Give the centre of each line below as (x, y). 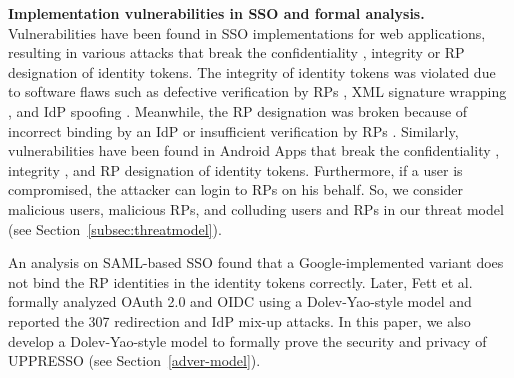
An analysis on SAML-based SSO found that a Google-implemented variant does (256, 262)
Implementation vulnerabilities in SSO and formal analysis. (216, 13)
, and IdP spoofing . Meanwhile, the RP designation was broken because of (238, 110)
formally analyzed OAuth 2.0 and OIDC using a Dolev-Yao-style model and (240, 301)
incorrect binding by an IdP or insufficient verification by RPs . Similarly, (233, 130)
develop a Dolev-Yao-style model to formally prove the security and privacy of (247, 340)
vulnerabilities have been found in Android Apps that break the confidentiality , (254, 150)
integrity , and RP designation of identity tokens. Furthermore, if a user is (235, 169)
